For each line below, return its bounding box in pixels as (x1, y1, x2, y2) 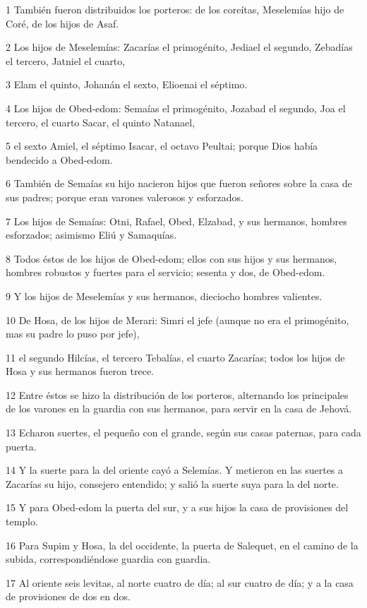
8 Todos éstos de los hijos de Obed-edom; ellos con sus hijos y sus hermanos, (6, 251, 337, 266)
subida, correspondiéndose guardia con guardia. (6, 552, 211, 566)
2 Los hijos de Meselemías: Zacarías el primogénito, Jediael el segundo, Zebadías (6, 40, 353, 54)
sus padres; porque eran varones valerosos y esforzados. (6, 189, 243, 204)
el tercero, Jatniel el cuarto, (6, 53, 126, 68)
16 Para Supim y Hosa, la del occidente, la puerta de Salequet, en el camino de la (6, 537, 359, 552)
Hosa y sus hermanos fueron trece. (6, 364, 155, 378)
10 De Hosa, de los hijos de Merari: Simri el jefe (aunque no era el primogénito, (6, 312, 349, 327)
